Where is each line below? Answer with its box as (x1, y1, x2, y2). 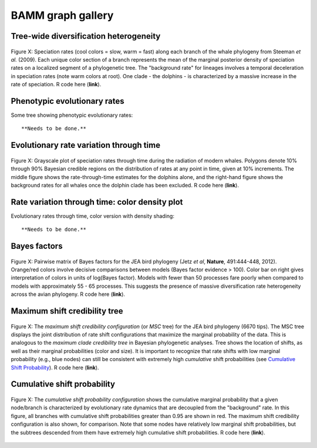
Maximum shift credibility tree (11, 306, 123, 316)
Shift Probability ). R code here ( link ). (11, 364, 99, 371)
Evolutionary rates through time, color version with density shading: (11, 212, 174, 220)
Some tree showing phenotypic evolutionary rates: (11, 112, 133, 119)
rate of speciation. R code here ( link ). (11, 81, 102, 88)
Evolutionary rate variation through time (11, 140, 161, 150)
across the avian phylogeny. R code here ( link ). (11, 291, 126, 298)
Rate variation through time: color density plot (11, 197, 183, 207)
